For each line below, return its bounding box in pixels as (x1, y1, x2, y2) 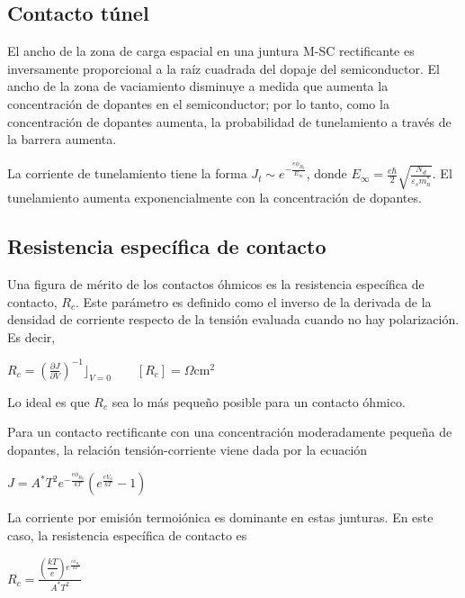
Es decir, (7, 327, 56, 346)
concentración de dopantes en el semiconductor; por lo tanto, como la (7, 94, 389, 113)
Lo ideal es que (7, 392, 90, 411)
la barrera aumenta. (7, 130, 117, 149)
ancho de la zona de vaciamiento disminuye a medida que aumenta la (7, 77, 389, 95)
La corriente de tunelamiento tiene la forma (7, 164, 247, 183)
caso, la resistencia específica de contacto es (7, 525, 247, 544)
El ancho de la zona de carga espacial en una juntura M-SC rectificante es (7, 41, 415, 60)
